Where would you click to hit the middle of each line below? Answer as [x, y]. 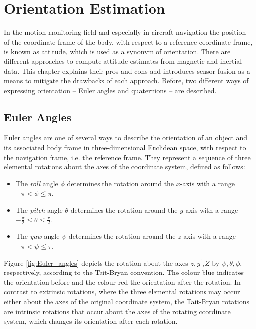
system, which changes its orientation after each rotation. [91, 321]
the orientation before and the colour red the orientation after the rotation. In [122, 282]
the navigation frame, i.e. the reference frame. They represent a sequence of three [127, 157]
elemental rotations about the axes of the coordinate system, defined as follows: [125, 167]
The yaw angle [38, 236]
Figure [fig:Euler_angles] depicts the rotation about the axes [96, 262]
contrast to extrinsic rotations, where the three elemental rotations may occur [122, 292]
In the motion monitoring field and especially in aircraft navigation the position [125, 32]
